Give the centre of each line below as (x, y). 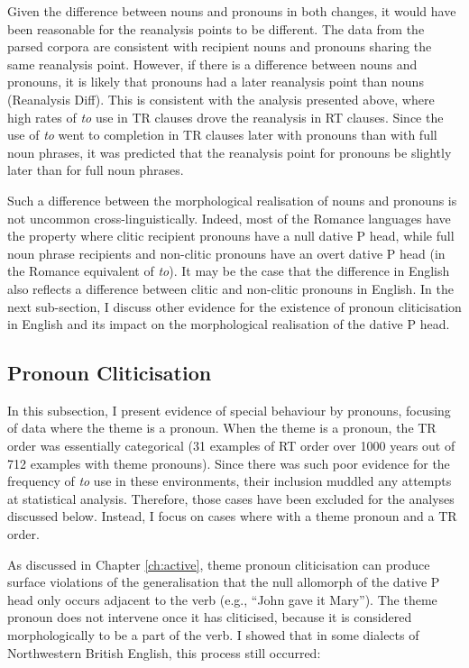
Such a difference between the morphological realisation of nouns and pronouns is (232, 200)
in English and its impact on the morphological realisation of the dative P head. (229, 324)
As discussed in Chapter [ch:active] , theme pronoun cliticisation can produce (219, 564)
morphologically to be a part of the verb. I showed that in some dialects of (213, 635)
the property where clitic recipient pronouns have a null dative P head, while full (231, 236)
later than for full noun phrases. (96, 170)
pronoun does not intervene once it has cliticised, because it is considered (210, 617)
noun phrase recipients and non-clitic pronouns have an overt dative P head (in (226, 253)
